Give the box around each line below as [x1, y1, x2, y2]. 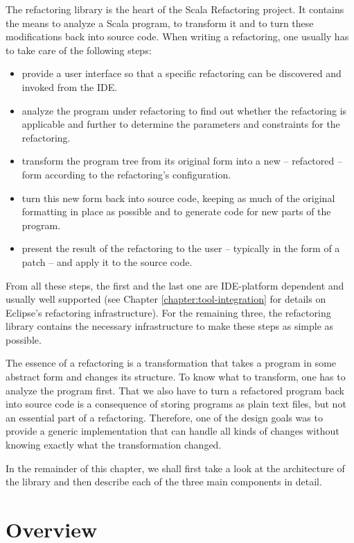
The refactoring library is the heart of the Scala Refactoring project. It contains [6, 2, 344, 16]
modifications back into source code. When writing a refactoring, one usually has [6, 29, 349, 44]
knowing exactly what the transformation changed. [6, 437, 222, 452]
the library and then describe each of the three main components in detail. [6, 474, 322, 489]
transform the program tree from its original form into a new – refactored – [21, 153, 342, 168]
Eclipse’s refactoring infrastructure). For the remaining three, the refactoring [6, 305, 331, 319]
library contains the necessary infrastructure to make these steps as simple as [6, 319, 334, 333]
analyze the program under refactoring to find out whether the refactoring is [21, 103, 347, 117]
